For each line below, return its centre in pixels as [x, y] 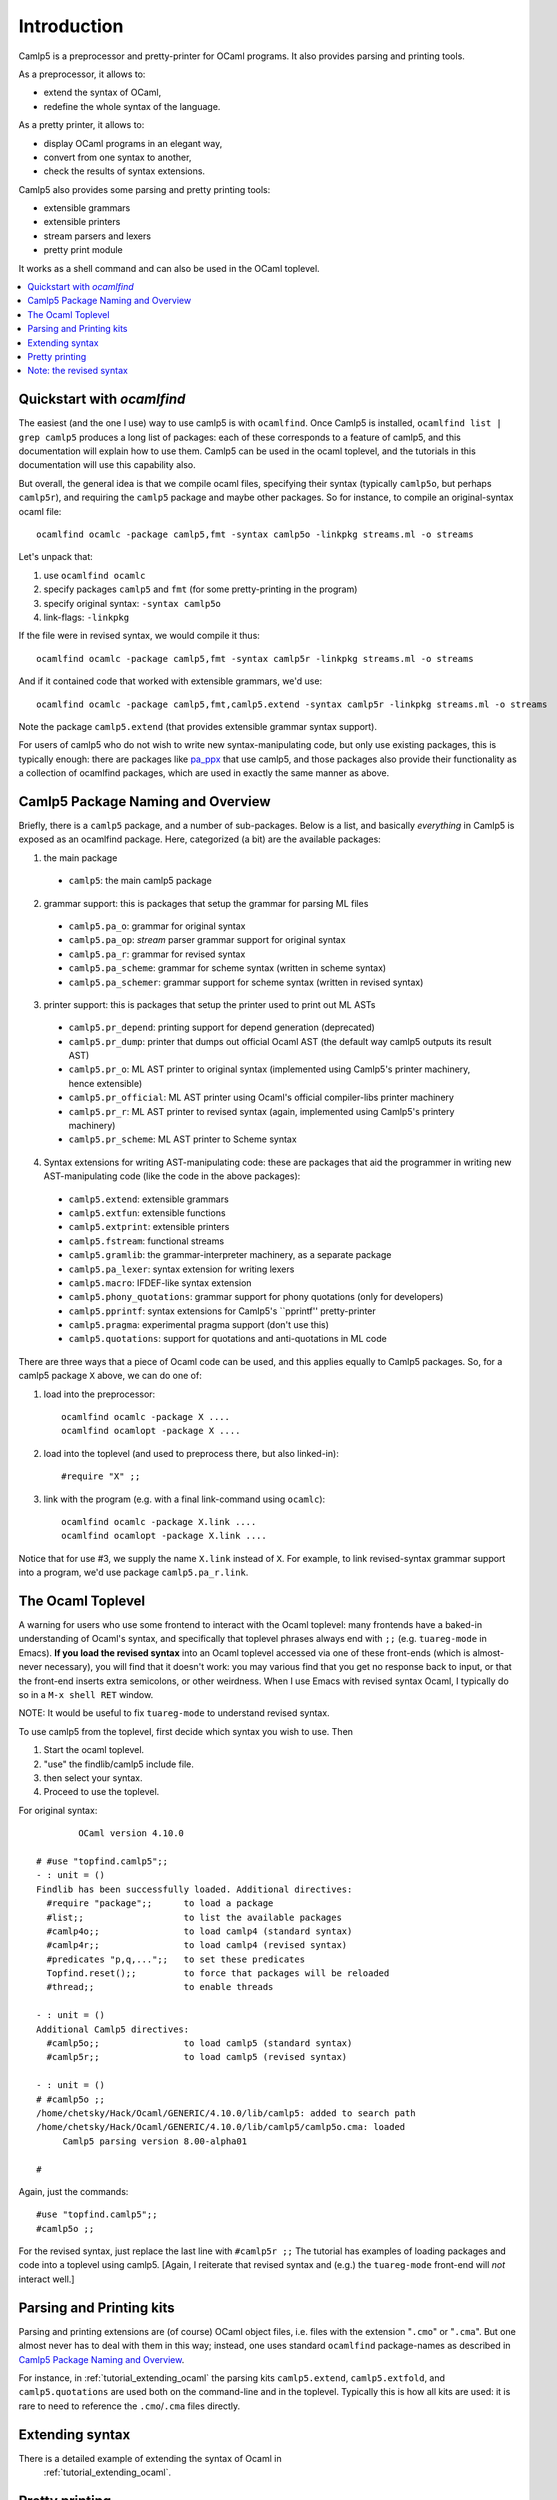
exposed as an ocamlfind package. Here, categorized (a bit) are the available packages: [200, 839]
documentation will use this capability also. [107, 465]
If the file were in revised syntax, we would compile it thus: [139, 636]
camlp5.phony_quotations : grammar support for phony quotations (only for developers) [256, 1297]
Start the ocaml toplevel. [94, 1750]
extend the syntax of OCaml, [102, 92]
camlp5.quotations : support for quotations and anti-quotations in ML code [227, 1339]
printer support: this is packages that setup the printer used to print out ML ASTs [209, 1004]
